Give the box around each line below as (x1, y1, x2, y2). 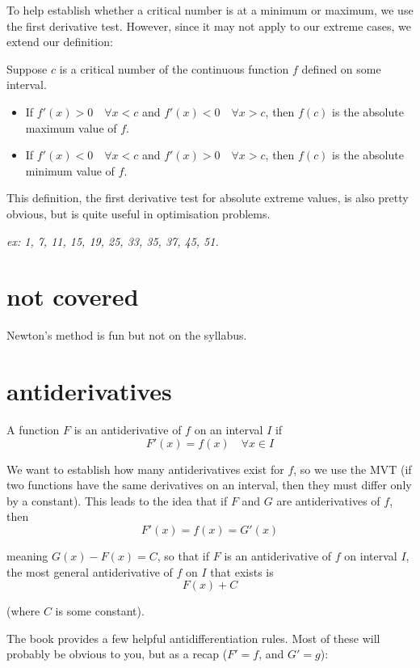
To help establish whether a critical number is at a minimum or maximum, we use (6, 2, 414, 18)
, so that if (157, 547, 210, 564)
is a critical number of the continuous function (59, 60, 289, 77)
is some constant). (55, 602, 145, 619)
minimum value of (25, 162, 115, 179)
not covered (6, 280, 139, 313)
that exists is (210, 563, 274, 580)
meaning (6, 547, 48, 564)
